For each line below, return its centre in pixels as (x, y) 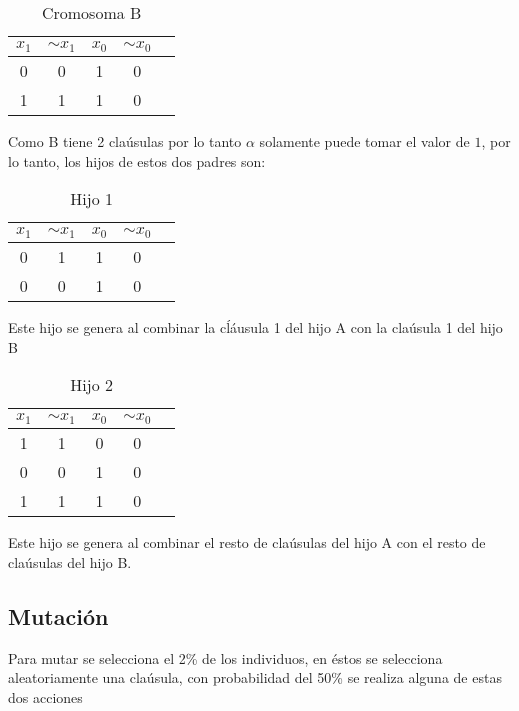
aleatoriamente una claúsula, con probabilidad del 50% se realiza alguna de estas (255, 677)
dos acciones (45, 696)
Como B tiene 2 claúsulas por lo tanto (125, 140)
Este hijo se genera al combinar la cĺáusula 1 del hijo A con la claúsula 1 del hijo (255, 327)
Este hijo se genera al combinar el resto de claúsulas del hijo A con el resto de (247, 542)
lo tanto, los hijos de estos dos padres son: (137, 160)
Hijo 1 (92, 199)
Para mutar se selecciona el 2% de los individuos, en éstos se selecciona (225, 657)
